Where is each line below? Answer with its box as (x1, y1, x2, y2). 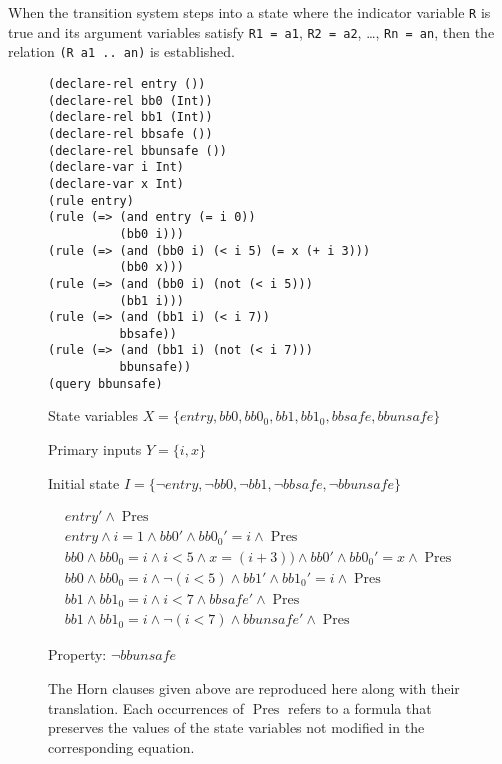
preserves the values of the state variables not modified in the (48, 717, 425, 738)
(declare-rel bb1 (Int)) (48, 110, 213, 125)
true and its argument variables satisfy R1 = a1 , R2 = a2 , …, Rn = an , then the (8, 21, 495, 42)
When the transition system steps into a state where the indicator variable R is (8, 2, 491, 22)
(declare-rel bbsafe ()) (48, 126, 213, 141)
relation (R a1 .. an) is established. (8, 41, 235, 62)
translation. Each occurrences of (48, 697, 245, 718)
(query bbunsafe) (48, 376, 163, 391)
